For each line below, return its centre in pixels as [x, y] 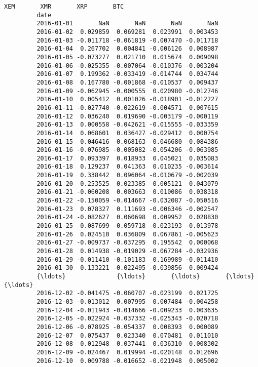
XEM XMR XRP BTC [64, 7]
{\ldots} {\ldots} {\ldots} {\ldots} [145, 276]
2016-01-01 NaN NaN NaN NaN [127, 24]
